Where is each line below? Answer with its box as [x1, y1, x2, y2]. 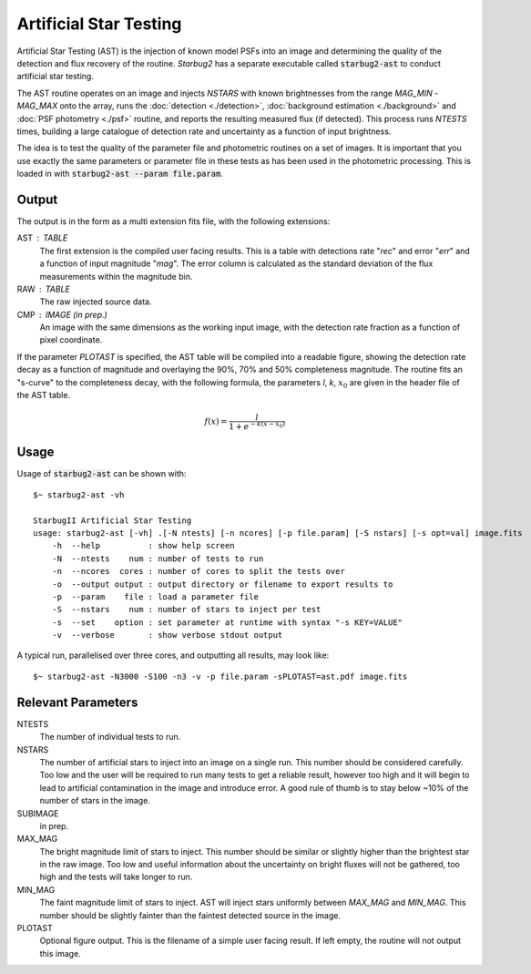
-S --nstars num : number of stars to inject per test [51, 604, 322, 615]
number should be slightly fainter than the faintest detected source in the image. [39, 909, 342, 920]
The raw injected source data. [39, 296, 152, 307]
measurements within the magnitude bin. [39, 271, 193, 282]
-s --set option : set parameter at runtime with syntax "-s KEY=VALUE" [51, 617, 403, 628]
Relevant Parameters [16, 694, 138, 710]
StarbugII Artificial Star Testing [33, 515, 192, 526]
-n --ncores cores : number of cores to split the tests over [51, 566, 345, 577]
